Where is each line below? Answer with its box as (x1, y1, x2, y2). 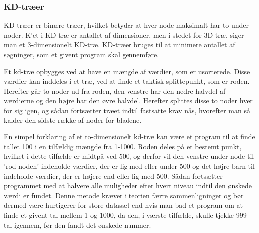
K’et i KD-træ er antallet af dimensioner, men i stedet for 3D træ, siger (25, 29, 244, 40)
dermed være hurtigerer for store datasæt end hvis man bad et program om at (4, 200, 243, 210)
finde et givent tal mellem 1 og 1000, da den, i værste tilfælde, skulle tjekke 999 (4, 209, 247, 220)
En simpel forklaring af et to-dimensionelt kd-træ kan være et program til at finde (4, 131, 255, 142)
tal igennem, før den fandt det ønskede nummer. (4, 219, 151, 230)
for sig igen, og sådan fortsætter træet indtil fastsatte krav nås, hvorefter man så (4, 105, 250, 115)
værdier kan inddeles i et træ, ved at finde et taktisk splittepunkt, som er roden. (4, 76, 250, 86)
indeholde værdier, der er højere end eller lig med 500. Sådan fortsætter (4, 170, 223, 181)
